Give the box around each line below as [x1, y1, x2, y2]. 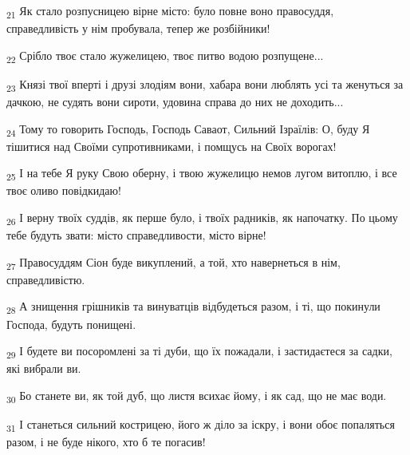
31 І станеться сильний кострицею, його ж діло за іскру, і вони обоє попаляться [6, 416, 395, 434]
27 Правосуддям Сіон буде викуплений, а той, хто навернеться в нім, [6, 253, 341, 272]
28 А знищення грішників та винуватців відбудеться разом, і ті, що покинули [6, 298, 380, 317]
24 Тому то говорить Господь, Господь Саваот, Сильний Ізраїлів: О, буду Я [6, 120, 370, 139]
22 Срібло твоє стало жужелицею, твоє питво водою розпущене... [6, 46, 324, 65]
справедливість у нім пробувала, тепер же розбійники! [6, 20, 270, 37]
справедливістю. [6, 271, 85, 287]
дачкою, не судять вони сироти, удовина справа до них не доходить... [6, 93, 344, 109]
